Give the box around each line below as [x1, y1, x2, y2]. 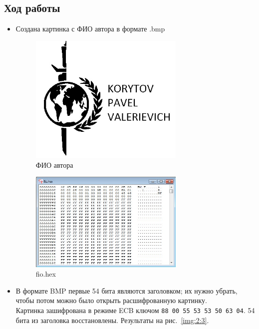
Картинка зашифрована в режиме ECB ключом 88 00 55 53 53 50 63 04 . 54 [15, 305, 255, 315]
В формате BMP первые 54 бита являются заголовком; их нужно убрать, [15, 285, 238, 296]
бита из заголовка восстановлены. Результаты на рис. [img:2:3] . [15, 315, 209, 325]
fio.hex [35, 269, 56, 279]
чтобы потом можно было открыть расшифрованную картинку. [15, 295, 208, 306]
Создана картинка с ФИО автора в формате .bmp [15, 23, 165, 34]
